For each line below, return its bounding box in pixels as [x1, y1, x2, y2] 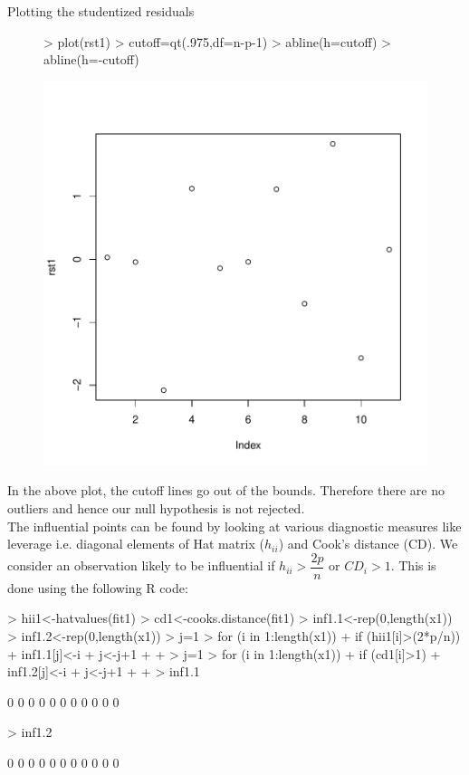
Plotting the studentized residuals [7, 2, 195, 20]
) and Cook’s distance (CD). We [278, 534, 458, 553]
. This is [390, 556, 436, 575]
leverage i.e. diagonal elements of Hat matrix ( [7, 534, 265, 553]
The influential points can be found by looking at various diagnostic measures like [7, 516, 462, 535]
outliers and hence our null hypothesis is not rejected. [7, 498, 305, 517]
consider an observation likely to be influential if [7, 556, 275, 575]
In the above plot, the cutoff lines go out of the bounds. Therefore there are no [7, 481, 445, 500]
